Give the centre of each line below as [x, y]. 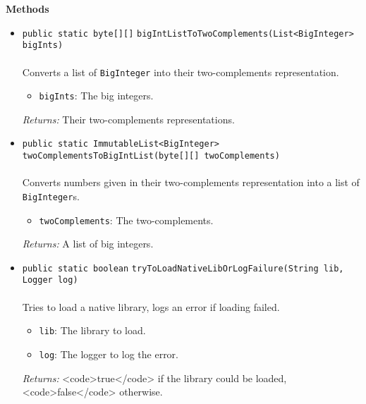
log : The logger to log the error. [109, 354]
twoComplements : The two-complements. [126, 220]
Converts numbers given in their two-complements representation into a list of [191, 182]
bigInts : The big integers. [96, 96]
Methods [28, 8]
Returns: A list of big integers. [88, 244]
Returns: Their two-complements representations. [128, 119]
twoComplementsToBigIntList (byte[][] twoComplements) [151, 156]
